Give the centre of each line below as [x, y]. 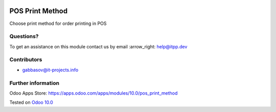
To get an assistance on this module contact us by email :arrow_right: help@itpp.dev [98, 46]
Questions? [24, 37]
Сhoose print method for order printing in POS [58, 23]
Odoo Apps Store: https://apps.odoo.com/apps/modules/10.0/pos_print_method [94, 93]
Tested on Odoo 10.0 [31, 102]
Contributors [26, 60]
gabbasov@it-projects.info [50, 70]
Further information [34, 83]
